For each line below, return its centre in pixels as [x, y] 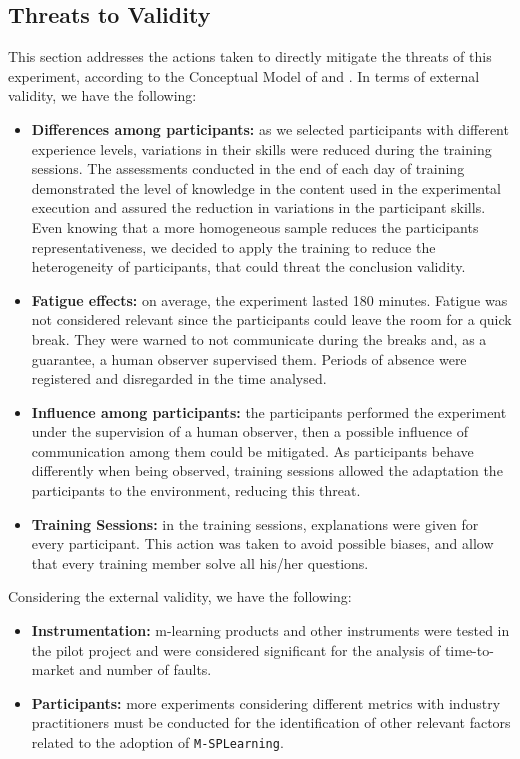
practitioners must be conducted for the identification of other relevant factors [271, 722]
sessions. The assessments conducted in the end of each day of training [248, 168]
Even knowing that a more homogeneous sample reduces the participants [255, 226]
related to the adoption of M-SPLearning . [157, 742]
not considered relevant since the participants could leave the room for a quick [271, 319]
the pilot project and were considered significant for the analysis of [236, 649]
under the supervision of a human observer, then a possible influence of [249, 431]
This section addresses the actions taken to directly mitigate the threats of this [250, 56]
